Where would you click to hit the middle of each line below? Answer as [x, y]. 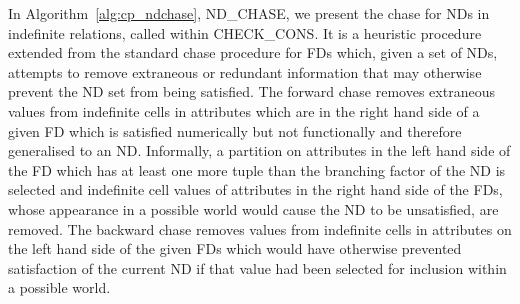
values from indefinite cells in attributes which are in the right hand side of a [244, 110]
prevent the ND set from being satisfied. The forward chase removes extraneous [251, 91]
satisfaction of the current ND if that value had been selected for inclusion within [257, 267]
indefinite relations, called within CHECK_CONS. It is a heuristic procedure [245, 32]
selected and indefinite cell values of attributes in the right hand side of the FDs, [255, 189]
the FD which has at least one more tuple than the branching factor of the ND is [257, 169]
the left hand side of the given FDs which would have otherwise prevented [235, 248]
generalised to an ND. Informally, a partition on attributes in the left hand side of [259, 150]
